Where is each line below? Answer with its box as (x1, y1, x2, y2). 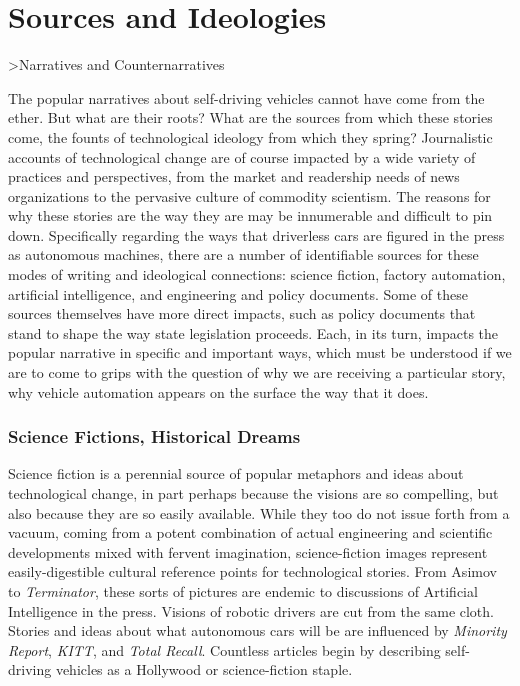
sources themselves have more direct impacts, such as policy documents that (8, 303, 476, 324)
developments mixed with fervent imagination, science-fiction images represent (8, 541, 488, 562)
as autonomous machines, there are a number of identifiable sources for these (8, 244, 479, 265)
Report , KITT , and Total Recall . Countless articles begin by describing (8, 639, 441, 660)
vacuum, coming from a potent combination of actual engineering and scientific (8, 522, 493, 543)
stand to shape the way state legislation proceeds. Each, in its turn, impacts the (8, 322, 499, 343)
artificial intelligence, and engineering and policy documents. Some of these (8, 283, 468, 304)
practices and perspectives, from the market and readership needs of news (8, 166, 460, 187)
